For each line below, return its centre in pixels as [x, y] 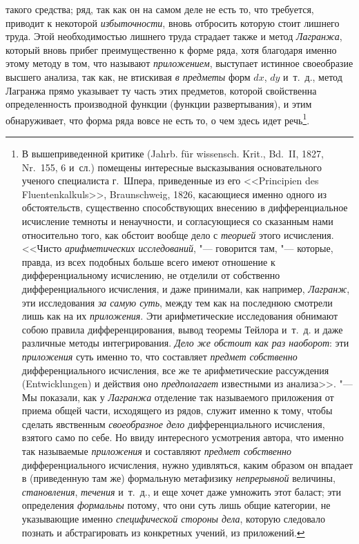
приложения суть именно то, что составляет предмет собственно [159, 356]
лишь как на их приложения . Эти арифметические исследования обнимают [180, 316]
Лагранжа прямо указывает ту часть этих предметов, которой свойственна [161, 90]
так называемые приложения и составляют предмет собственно [156, 451]
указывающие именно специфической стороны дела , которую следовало [173, 519]
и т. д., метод [313, 76]
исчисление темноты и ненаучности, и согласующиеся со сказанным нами [177, 221]
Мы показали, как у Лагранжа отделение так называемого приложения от [178, 397]
